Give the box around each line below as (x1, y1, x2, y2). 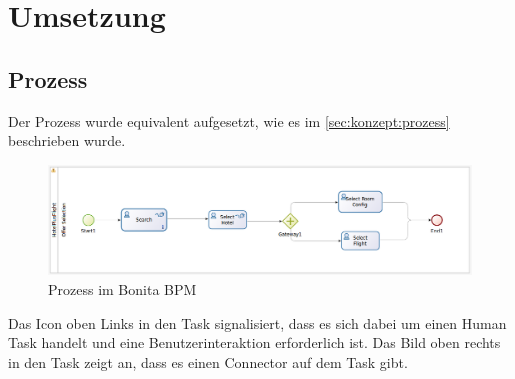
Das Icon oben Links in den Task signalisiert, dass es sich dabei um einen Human (8, 312, 507, 333)
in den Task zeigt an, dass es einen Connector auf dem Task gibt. (8, 351, 408, 372)
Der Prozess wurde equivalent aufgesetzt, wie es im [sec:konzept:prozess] (8, 110, 450, 131)
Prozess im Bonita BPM (48, 278, 197, 299)
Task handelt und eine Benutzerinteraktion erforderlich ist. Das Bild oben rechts (8, 332, 501, 353)
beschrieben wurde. (8, 130, 126, 151)
